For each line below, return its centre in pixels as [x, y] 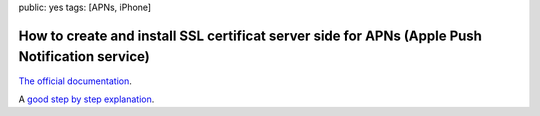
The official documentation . [75, 81]
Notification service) [84, 56]
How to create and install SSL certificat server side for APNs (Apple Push [250, 35]
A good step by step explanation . [86, 99]
